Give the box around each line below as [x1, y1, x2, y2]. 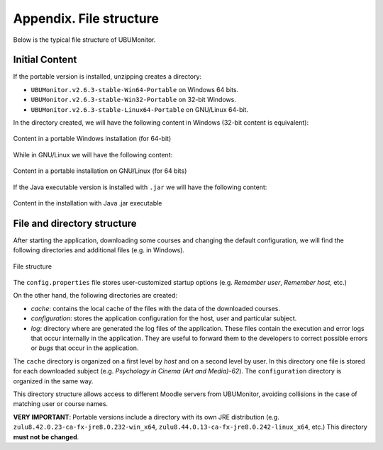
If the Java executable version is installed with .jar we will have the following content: [13, 183, 267, 191]
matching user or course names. [13, 400, 109, 408]
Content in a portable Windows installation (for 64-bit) [13, 135, 172, 143]
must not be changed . [13, 432, 79, 441]
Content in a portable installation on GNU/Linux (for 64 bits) [13, 167, 187, 175]
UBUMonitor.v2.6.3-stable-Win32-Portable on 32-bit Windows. [30, 96, 237, 104]
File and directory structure [13, 217, 138, 230]
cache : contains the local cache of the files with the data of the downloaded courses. [30, 304, 280, 313]
